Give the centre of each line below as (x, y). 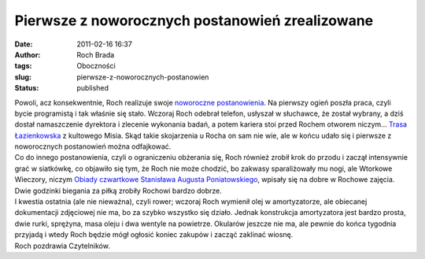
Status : (27, 88)
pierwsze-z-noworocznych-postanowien (143, 77)
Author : (28, 54)
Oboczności (96, 66)
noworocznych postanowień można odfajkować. (93, 146)
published (93, 88)
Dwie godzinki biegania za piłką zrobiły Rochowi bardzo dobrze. (118, 191)
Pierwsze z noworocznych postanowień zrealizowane (194, 20)
